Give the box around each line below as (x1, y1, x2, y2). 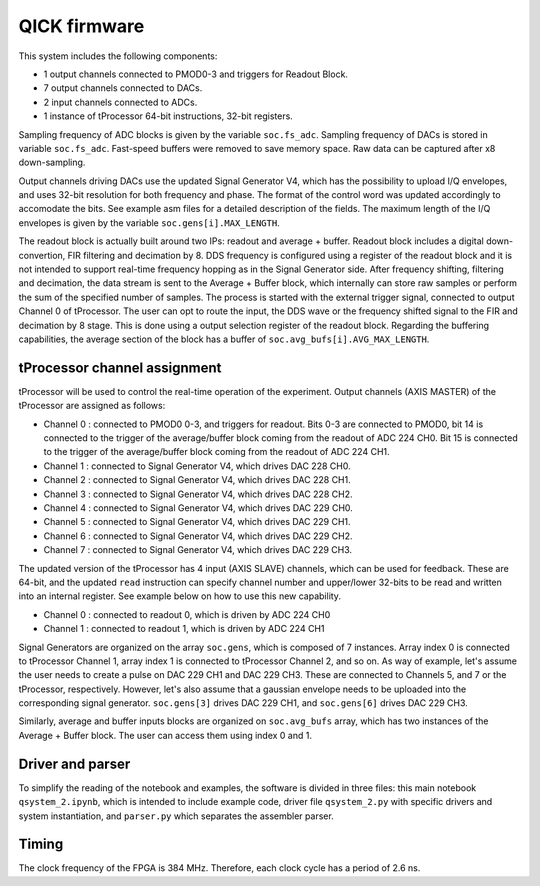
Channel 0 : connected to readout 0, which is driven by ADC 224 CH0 (43, 608, 331, 620)
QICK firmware (18, 15, 145, 37)
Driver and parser (18, 755, 131, 772)
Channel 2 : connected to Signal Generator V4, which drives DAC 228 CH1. (43, 474, 351, 486)
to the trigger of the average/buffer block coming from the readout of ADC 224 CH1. (43, 446, 390, 458)
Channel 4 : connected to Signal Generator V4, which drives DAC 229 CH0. (43, 502, 354, 514)
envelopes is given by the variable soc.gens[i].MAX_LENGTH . (18, 216, 280, 229)
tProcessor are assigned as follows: (18, 400, 166, 412)
